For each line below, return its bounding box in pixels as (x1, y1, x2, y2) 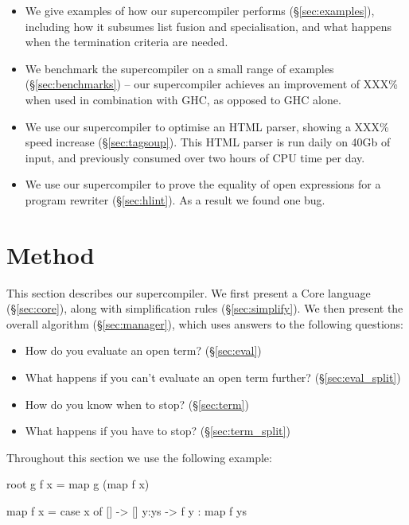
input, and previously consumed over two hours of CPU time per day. (25, 149, 365, 165)
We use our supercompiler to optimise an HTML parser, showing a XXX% (25, 118, 389, 134)
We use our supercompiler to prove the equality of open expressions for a (25, 176, 381, 192)
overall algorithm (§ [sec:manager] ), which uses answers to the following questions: (6, 315, 404, 332)
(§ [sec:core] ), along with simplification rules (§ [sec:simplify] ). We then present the (6, 300, 403, 317)
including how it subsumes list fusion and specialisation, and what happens (25, 17, 392, 34)
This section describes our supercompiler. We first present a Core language (6, 284, 371, 301)
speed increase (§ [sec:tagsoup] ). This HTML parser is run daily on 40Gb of (25, 134, 391, 150)
